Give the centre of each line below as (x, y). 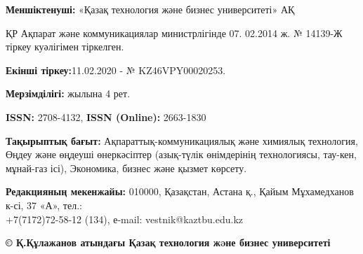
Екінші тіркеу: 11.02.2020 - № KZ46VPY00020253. (116, 70)
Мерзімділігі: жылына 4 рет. (68, 93)
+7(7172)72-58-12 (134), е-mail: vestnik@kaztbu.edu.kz (125, 219)
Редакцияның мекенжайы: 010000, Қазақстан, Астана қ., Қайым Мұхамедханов (180, 191)
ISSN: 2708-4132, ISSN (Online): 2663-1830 (106, 117)
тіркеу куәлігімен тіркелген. (65, 47)
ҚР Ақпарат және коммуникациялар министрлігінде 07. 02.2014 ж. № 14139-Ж (174, 33)
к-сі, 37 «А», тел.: (44, 205)
